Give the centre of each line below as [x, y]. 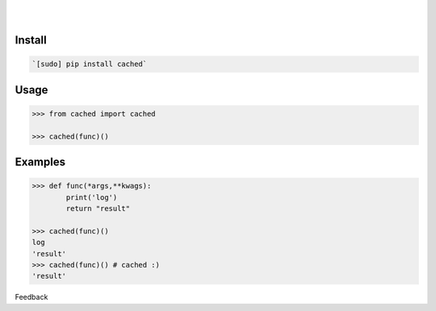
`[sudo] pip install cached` [90, 64]
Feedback [31, 297]
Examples [40, 162]
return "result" [98, 209]
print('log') [92, 197]
